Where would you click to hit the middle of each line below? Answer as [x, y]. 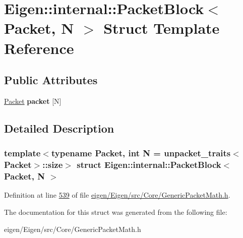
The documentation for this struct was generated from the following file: [116, 212]
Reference [39, 48]
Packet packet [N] [33, 101]
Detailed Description [59, 128]
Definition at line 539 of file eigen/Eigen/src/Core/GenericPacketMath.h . [117, 195]
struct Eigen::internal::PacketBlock [149, 165]
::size [53, 165]
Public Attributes [51, 80]
